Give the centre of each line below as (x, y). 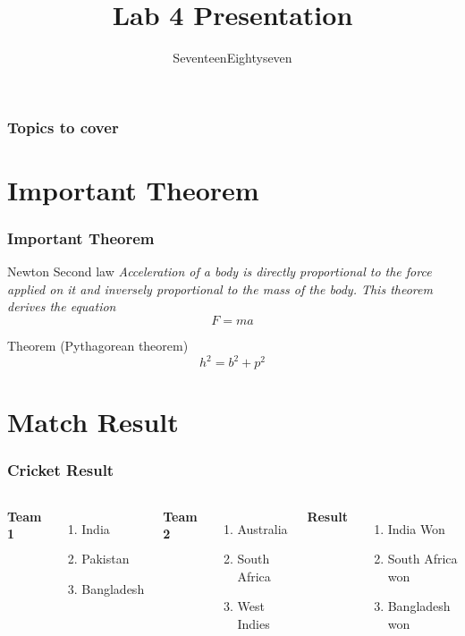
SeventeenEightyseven (232, 58)
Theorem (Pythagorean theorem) (98, 346)
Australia (262, 528)
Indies (254, 624)
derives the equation (62, 306)
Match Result (93, 422)
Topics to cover (63, 127)
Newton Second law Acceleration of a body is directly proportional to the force (220, 271)
